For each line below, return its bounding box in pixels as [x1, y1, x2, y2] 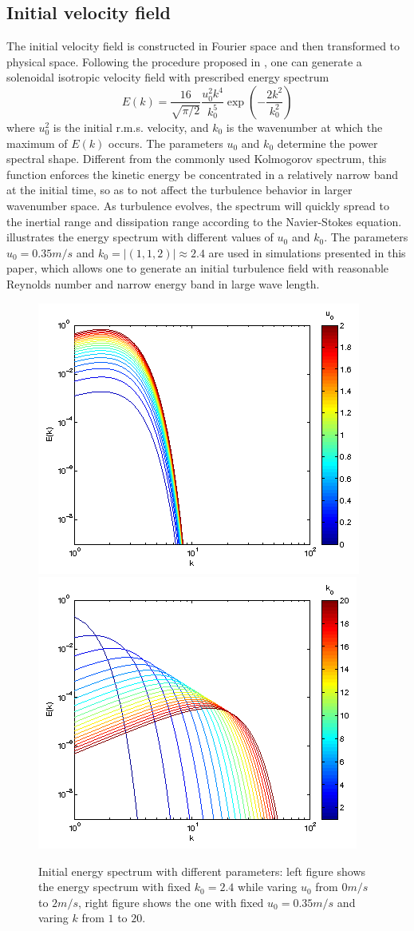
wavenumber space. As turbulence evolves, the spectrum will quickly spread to [6, 197, 390, 213]
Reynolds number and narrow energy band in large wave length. [6, 275, 320, 292]
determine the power [277, 134, 378, 151]
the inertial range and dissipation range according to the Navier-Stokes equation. [6, 213, 402, 229]
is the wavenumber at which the [226, 118, 383, 135]
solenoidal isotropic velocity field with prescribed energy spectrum [6, 69, 329, 86]
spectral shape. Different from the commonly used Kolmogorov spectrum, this [6, 150, 387, 167]
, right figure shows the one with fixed [77, 893, 264, 910]
